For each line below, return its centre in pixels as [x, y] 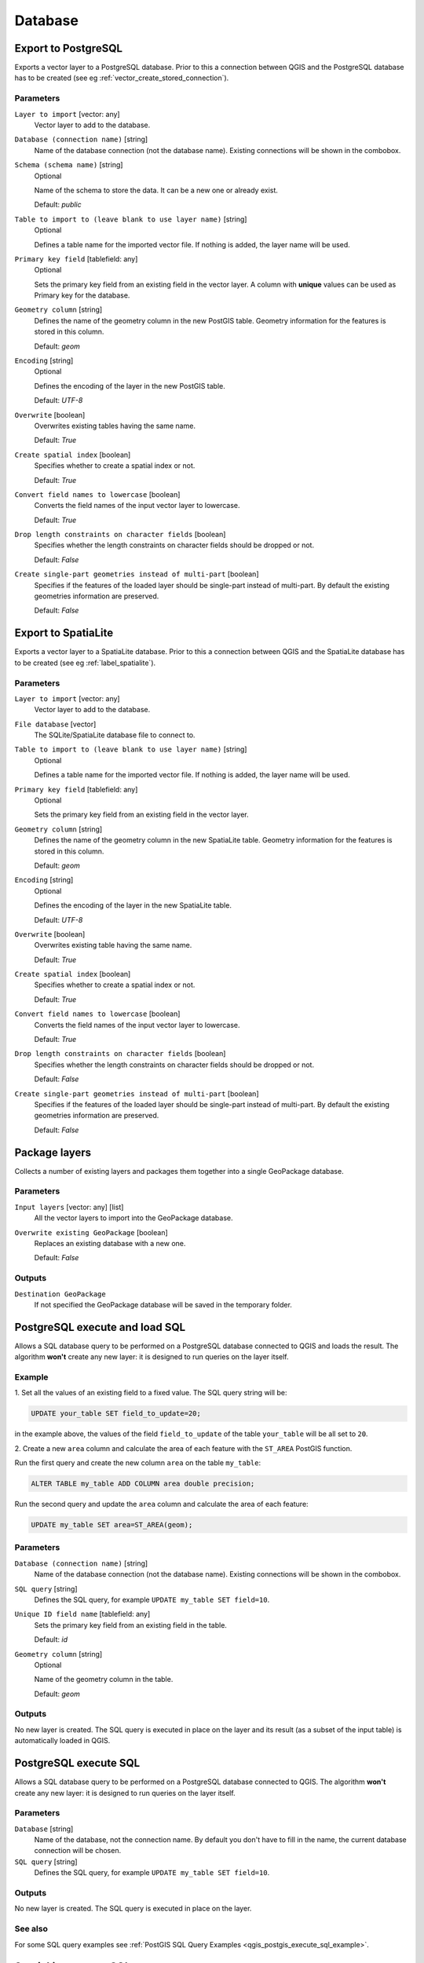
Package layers [53, 1152]
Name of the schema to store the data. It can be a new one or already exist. [156, 190]
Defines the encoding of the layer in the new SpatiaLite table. [133, 905]
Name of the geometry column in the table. [104, 1680]
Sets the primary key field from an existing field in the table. [131, 1625]
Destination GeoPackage [60, 1294]
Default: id [51, 1639]
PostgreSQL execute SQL [77, 1763]
